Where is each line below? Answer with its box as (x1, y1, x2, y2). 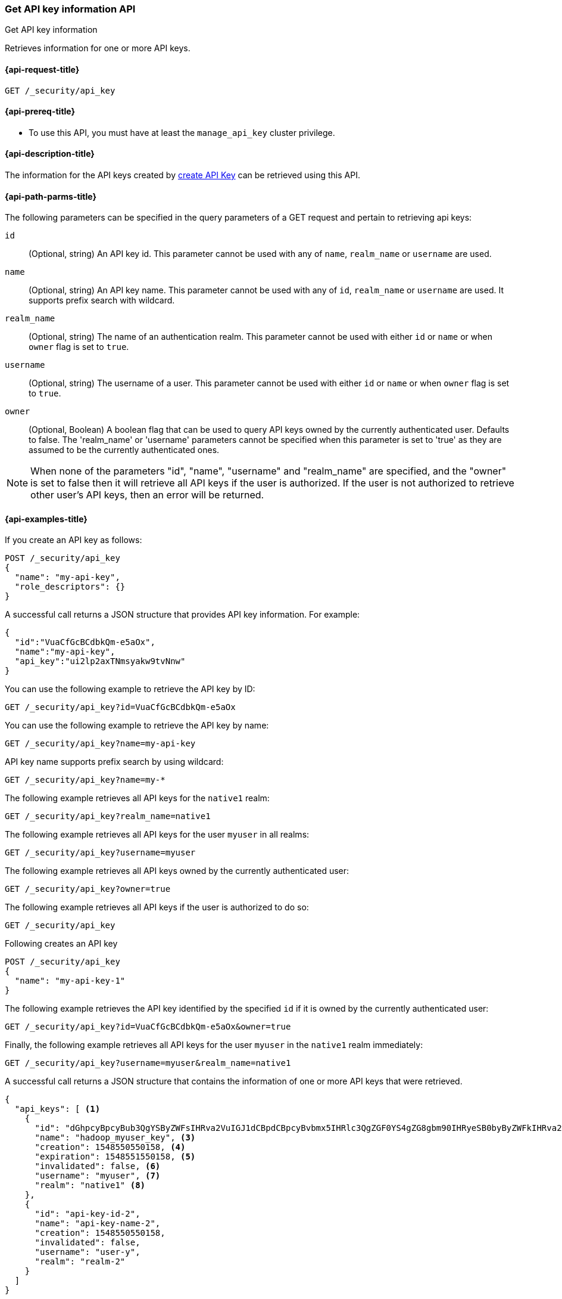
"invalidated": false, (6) (35, 1161, 161, 1171)
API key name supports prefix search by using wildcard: (5, 757, 224, 767)
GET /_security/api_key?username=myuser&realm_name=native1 (5, 1058, 291, 1068)
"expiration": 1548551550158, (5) (35, 1152, 196, 1162)
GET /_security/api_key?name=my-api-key (5, 739, 196, 749)
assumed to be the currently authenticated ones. (29, 445, 220, 455)
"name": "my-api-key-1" (14, 976, 126, 986)
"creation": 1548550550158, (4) (35, 1142, 186, 1152)
